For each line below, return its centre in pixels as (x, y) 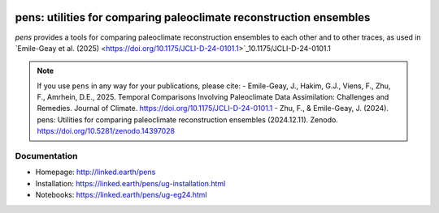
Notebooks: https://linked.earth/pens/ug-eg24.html (121, 195)
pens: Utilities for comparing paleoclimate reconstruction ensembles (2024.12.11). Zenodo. (188, 119)
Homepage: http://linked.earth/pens (96, 172)
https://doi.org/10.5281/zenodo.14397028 (106, 131)
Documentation (46, 156)
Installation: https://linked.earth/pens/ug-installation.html (130, 183)
